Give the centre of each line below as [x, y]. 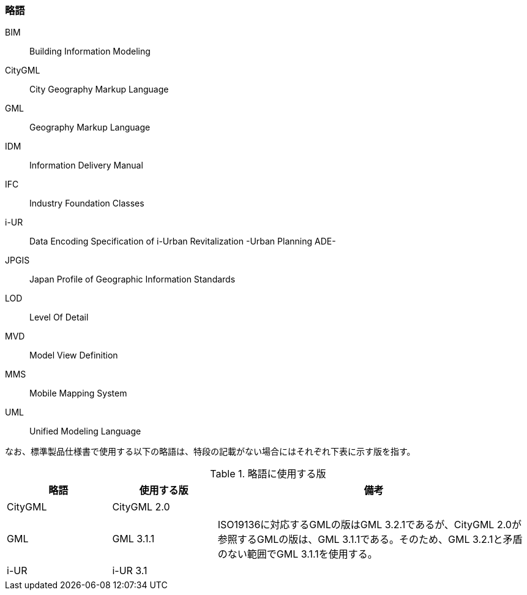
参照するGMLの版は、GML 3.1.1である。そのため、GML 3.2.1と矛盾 [370, 540]
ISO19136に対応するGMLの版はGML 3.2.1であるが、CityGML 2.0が [369, 525]
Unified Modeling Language [85, 431]
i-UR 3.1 [130, 571]
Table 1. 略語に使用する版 [268, 474]
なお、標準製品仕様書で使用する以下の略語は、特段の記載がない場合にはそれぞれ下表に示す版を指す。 [210, 452]
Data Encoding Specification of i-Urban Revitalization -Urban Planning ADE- [183, 241]
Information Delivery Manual [86, 165]
